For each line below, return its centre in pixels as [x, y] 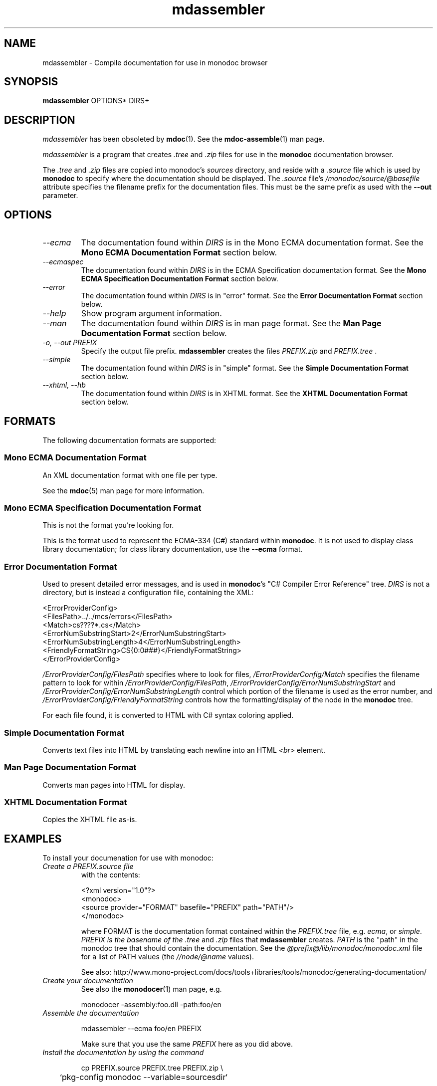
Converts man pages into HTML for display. [114, 785]
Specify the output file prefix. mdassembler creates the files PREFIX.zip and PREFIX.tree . [229, 351]
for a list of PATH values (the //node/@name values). [167, 957]
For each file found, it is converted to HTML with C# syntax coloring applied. [168, 715]
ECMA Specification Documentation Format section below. [180, 279]
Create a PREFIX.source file [88, 867]
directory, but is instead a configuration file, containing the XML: [148, 593]
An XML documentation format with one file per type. [130, 475]
